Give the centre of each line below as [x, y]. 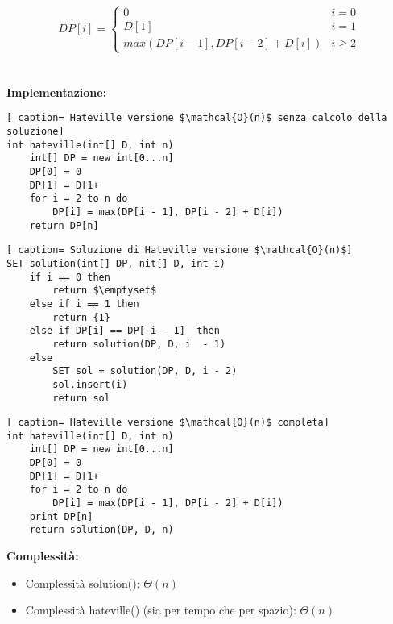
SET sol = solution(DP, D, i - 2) [145, 371]
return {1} [81, 317]
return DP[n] [64, 225]
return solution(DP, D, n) [101, 530]
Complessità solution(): [83, 582]
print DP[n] [61, 516]
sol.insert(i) [90, 384]
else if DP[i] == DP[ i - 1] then [124, 331]
